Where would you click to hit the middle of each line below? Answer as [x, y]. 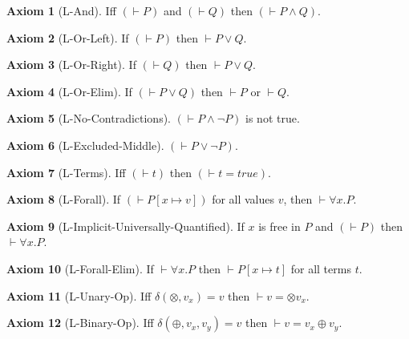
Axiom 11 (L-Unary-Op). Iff [79, 295]
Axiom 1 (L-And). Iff [61, 10]
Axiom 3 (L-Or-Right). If [71, 65]
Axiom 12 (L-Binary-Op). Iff [80, 323]
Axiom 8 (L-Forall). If [64, 199]
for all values [243, 199]
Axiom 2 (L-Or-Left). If [68, 37]
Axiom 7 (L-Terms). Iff [66, 172]
